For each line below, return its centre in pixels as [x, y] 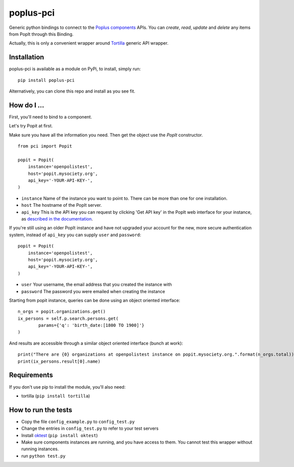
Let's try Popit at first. [31, 126]
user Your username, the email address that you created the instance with [97, 285]
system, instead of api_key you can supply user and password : [75, 235]
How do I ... [27, 105]
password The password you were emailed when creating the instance [93, 291]
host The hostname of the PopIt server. [62, 205]
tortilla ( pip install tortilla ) [56, 396]
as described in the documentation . [57, 219]
